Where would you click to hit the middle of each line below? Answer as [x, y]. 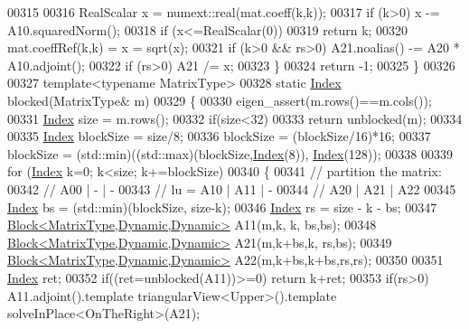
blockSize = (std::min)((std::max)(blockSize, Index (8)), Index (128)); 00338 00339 [230, 153]
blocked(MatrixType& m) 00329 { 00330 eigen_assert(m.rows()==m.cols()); [220, 100]
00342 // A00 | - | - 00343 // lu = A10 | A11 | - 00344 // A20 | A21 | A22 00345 [232, 188]
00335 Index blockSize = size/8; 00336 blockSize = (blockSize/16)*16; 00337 [219, 136]
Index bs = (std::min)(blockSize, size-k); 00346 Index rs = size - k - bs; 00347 [222, 207]
